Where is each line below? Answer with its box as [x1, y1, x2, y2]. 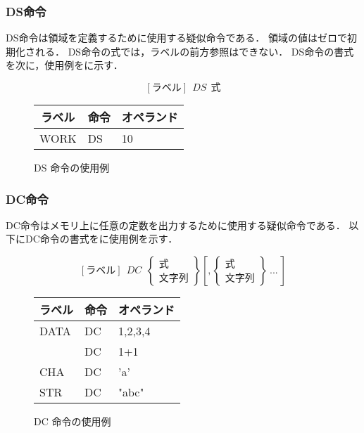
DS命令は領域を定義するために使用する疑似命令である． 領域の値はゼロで [6, 30, 347, 45]
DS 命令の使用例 [34, 160, 110, 174]
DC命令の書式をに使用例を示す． [25, 231, 178, 246]
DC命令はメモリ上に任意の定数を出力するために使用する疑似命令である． [6, 217, 346, 232]
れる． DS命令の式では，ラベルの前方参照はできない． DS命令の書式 [34, 44, 354, 58]
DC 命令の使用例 [34, 414, 111, 428]
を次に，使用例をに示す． [6, 58, 123, 72]
